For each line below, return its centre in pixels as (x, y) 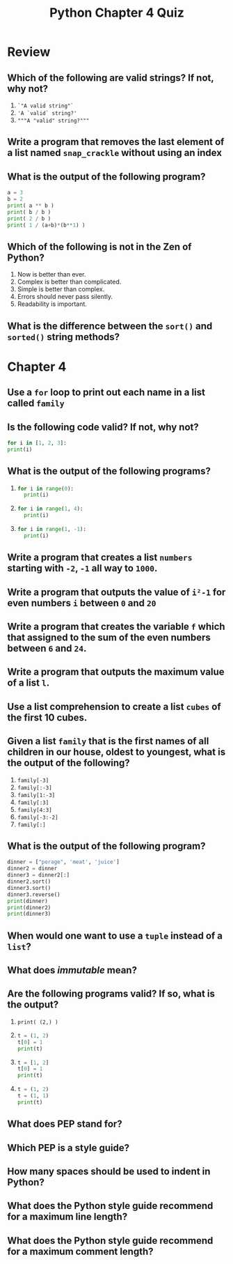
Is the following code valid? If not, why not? (103, 427)
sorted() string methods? (64, 337)
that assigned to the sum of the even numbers (109, 638)
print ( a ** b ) (31, 206)
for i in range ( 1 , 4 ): (50, 509)
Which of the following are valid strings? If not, (111, 78)
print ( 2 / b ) (29, 218)
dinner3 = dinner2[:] (39, 875)
